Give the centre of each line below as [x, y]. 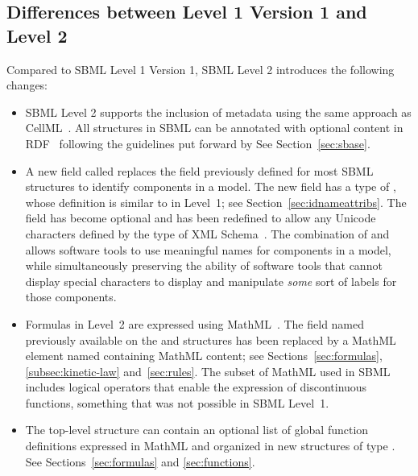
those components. [71, 297]
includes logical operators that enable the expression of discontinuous [196, 387]
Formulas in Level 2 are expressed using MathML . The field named [195, 323]
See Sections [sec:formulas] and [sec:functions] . [140, 461]
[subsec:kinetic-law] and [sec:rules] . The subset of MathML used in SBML [208, 371]
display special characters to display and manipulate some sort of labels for [211, 281]
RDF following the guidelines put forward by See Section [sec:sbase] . [198, 143]
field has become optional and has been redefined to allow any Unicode [201, 218]
